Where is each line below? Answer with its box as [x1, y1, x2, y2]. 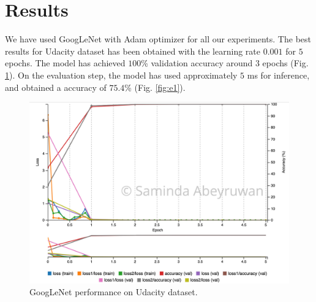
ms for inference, [247, 68, 310, 81]
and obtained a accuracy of [5, 80, 107, 93]
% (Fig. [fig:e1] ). [124, 80, 186, 93]
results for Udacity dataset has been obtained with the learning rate [5, 44, 260, 57]
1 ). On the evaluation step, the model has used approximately [5, 68, 238, 81]
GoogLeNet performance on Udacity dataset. [29, 285, 198, 298]
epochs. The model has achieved [5, 56, 126, 69]
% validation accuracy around [141, 56, 253, 69]
